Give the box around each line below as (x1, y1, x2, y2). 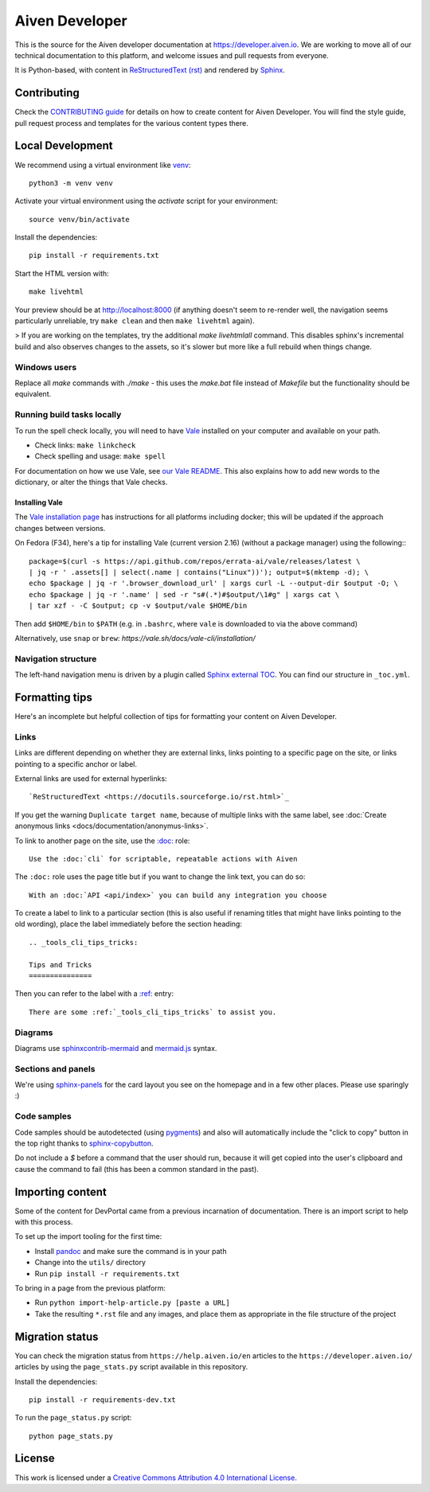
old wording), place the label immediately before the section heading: (14, 920, 243, 929)
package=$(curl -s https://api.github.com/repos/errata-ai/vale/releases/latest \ (29, 557, 361, 565)
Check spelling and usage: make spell (34, 451, 166, 461)
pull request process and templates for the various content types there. (14, 118, 248, 127)
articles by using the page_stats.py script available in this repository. (14, 1362, 248, 1372)
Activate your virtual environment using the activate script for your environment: (14, 196, 279, 206)
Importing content (14, 1185, 107, 1198)
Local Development (14, 139, 113, 153)
